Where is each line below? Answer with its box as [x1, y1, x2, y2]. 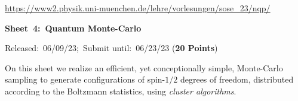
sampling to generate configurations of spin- [5, 73, 165, 86]
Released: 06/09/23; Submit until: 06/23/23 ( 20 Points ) [5, 42, 218, 54]
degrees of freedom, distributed [180, 73, 294, 86]
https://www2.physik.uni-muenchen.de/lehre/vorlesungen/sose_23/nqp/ [5, 2, 271, 14]
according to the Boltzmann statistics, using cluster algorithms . [5, 84, 236, 97]
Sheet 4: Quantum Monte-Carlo [5, 21, 142, 34]
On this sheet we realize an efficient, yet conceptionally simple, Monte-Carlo [5, 61, 283, 74]
